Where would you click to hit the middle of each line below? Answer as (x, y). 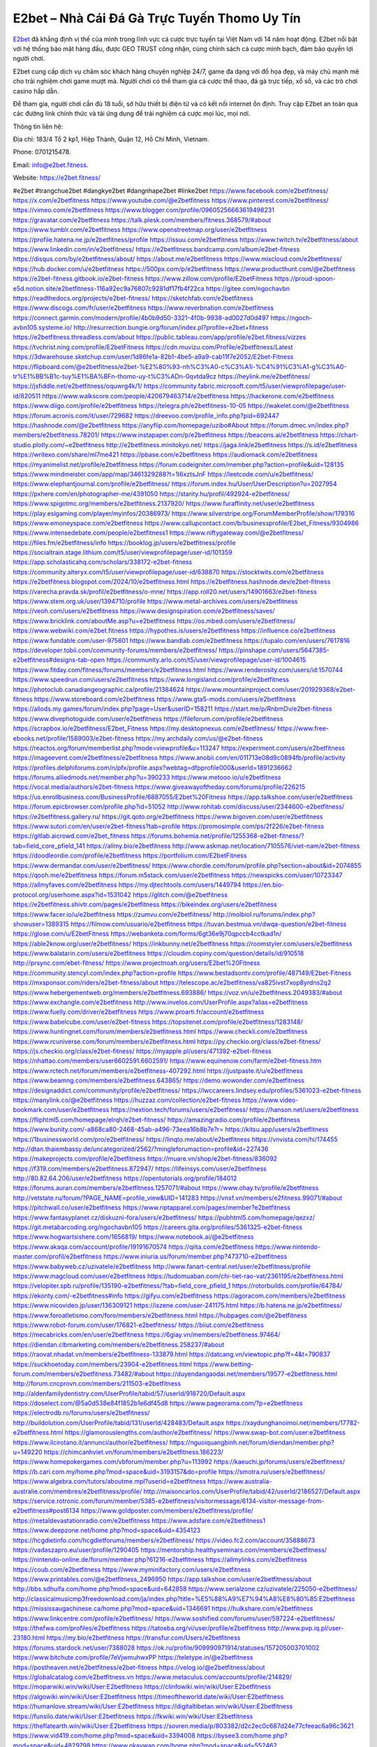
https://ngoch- (291, 317)
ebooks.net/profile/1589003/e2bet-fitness (74, 738)
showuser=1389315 (41, 924)
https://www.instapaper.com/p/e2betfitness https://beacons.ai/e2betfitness (210, 435)
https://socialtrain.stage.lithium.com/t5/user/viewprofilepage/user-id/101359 (123, 553)
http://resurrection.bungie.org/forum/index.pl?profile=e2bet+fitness (171, 328)
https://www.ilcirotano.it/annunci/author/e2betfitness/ (90, 1442)
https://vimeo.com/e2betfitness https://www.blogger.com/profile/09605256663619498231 (144, 210)
